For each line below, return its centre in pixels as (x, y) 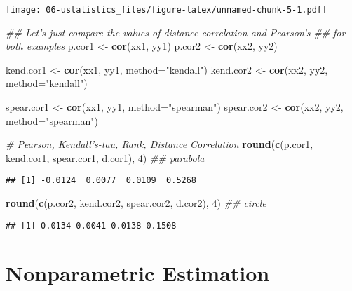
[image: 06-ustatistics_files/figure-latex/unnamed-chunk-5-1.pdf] (167, 10)
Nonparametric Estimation (138, 272)
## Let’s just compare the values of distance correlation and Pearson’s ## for (176, 32)
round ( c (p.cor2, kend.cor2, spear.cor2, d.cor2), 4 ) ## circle (136, 203)
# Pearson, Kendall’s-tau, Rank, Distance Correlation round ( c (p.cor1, (160, 144)
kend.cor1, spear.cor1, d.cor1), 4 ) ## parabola (105, 157)
